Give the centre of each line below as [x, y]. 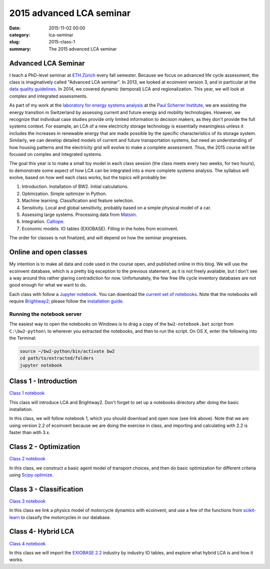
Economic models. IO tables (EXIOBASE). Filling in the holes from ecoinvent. [100, 228]
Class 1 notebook [27, 393]
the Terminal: [23, 338]
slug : [14, 42]
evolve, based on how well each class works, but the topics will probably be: [88, 177]
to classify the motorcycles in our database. [66, 517]
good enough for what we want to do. [48, 285]
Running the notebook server [45, 314]
